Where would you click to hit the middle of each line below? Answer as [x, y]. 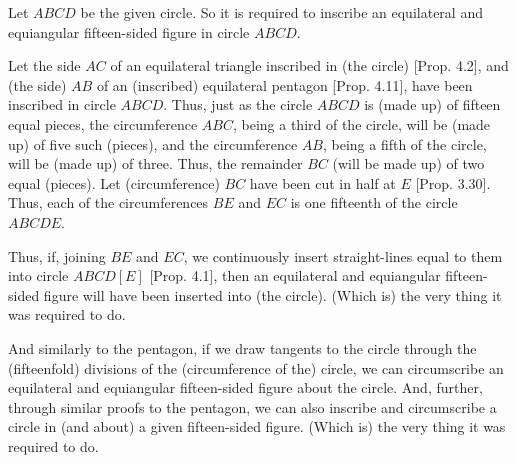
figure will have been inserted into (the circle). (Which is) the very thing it [272, 294]
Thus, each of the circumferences [108, 202]
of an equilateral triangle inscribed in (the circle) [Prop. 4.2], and [309, 65]
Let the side [44, 65]
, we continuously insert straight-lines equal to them [343, 255]
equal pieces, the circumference [103, 123]
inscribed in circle [62, 104]
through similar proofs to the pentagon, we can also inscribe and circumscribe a [252, 406]
